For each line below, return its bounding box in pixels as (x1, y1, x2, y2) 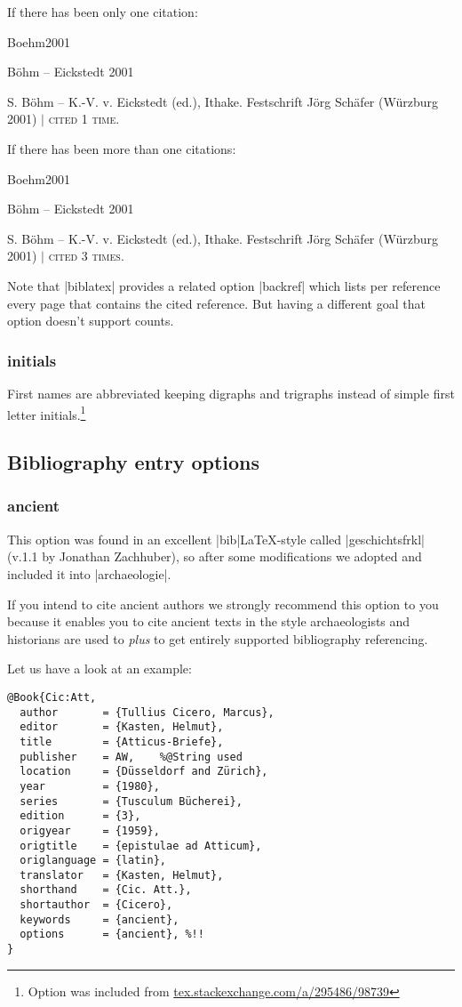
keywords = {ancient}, (20, 913, 179, 926)
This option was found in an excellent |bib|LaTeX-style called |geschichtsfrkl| (7, 529, 426, 548)
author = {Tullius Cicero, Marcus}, (20, 705, 275, 719)
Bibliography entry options (7, 448, 260, 476)
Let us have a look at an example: (7, 659, 192, 678)
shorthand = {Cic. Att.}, (20, 883, 192, 897)
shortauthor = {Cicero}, (20, 898, 173, 912)
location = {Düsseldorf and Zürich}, (20, 765, 268, 778)
